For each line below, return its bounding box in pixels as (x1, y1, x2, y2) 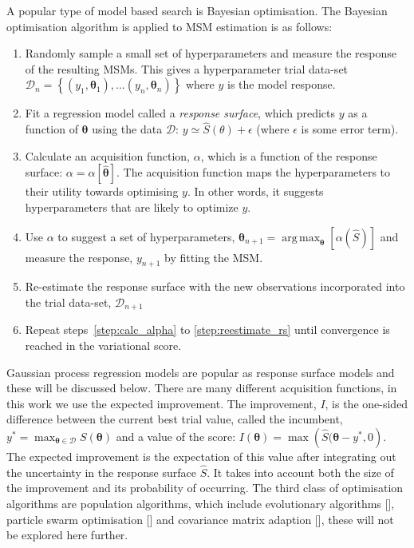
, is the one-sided (325, 395, 408, 411)
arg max (282, 232, 321, 244)
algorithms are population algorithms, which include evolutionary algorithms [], (6, 494, 395, 511)
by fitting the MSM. (164, 248, 263, 265)
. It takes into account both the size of (207, 463, 394, 480)
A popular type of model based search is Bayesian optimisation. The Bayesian (6, 2, 388, 18)
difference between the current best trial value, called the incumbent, (6, 411, 343, 427)
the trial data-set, (25, 293, 112, 310)
